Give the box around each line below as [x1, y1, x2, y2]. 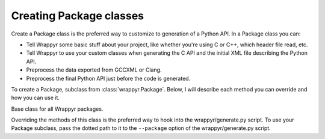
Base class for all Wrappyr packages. [11, 105, 104, 113]
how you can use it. [11, 94, 60, 102]
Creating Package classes [11, 9, 144, 22]
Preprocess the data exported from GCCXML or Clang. [26, 66, 162, 73]
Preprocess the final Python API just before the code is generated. [26, 75, 191, 82]
